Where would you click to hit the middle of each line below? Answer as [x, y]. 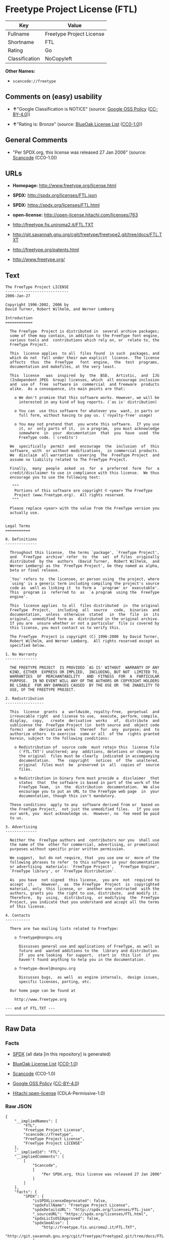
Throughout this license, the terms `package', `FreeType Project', [84, 553]
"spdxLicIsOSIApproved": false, [66, 1219]
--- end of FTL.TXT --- [30, 1008]
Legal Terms [18, 526]
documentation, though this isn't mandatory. [67, 796]
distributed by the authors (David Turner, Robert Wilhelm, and [84, 562]
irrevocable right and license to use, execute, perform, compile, [84, 717]
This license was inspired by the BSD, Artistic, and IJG [84, 376]
